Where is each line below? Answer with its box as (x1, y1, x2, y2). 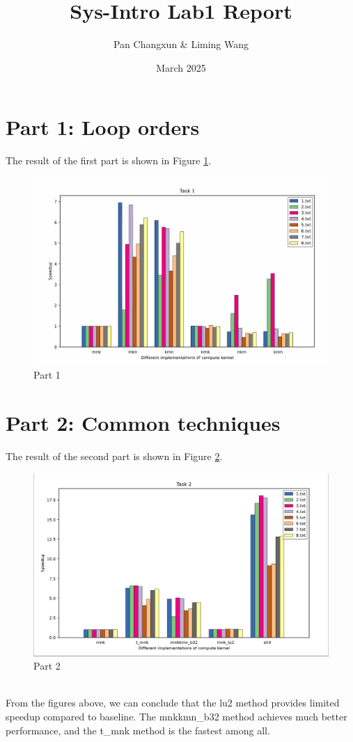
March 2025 (156, 60, 206, 74)
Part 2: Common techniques (6, 409, 281, 437)
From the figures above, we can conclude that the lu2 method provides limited (6, 695, 340, 710)
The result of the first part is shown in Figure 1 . (6, 153, 212, 168)
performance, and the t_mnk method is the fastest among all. (6, 723, 270, 737)
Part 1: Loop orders (6, 113, 200, 141)
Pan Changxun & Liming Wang (113, 37, 249, 52)
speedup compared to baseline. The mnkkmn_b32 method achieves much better (6, 709, 347, 724)
